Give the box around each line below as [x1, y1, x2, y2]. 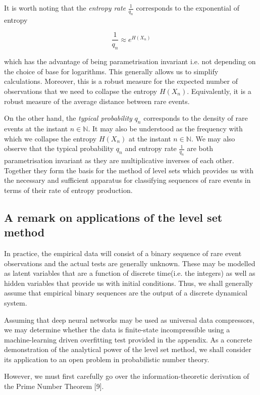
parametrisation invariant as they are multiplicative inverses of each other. [4, 155, 234, 165]
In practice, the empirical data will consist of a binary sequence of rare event [4, 248, 242, 258]
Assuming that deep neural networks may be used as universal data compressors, [4, 314, 254, 325]
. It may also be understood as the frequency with [88, 123, 243, 133]
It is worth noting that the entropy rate [4, 3, 126, 13]
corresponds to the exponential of [136, 3, 239, 13]
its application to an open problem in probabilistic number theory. [4, 354, 210, 364]
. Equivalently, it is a [187, 86, 251, 96]
